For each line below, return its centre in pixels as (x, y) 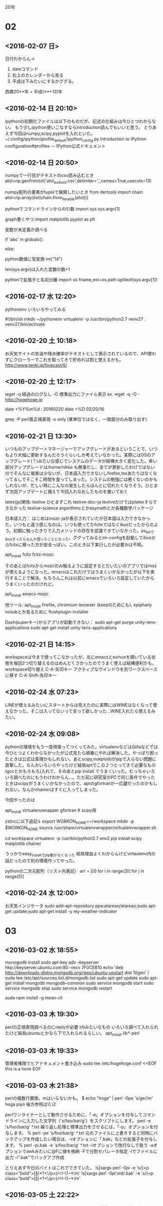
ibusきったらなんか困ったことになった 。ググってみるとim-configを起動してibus (78, 538)
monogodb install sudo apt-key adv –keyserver (52, 962)
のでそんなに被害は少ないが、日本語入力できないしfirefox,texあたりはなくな (81, 473)
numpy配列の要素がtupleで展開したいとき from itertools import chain (74, 192)
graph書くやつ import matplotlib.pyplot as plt (50, 219)
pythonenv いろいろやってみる (36, 309)
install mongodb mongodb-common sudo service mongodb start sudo (83, 983)
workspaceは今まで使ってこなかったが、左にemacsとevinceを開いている (78, 657)
